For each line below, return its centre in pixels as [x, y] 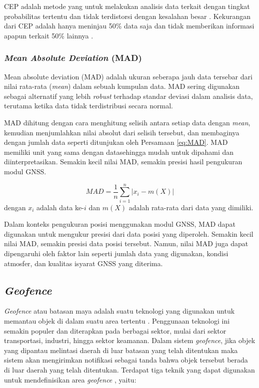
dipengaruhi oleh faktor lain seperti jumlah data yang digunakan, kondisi [116, 253]
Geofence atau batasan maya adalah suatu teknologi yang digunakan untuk [119, 311]
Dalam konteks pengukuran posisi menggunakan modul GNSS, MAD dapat [120, 224]
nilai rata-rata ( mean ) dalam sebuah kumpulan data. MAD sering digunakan [122, 86]
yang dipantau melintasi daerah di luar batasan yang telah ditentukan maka [121, 350]
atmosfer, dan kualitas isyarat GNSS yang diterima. [83, 263]
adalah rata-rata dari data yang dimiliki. [191, 207]
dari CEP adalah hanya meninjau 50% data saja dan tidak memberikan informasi [129, 26]
